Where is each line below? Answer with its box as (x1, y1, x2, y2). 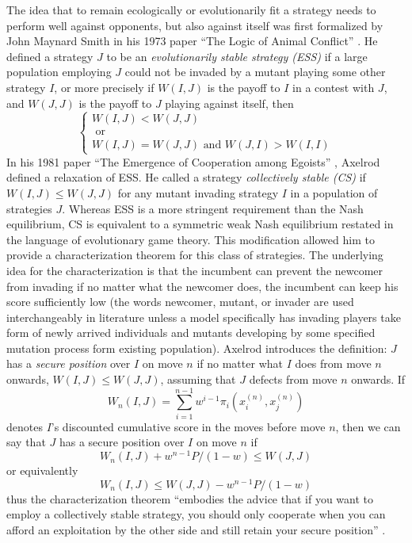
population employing (6, 63, 112, 80)
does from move (295, 355, 372, 372)
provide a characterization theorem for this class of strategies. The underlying (6, 247, 383, 263)
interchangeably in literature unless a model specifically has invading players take (6, 308, 401, 325)
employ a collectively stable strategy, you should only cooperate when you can (6, 506, 386, 522)
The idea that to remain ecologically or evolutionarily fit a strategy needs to (6, 2, 376, 17)
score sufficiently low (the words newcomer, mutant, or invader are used (6, 293, 354, 310)
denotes (6, 418, 43, 434)
